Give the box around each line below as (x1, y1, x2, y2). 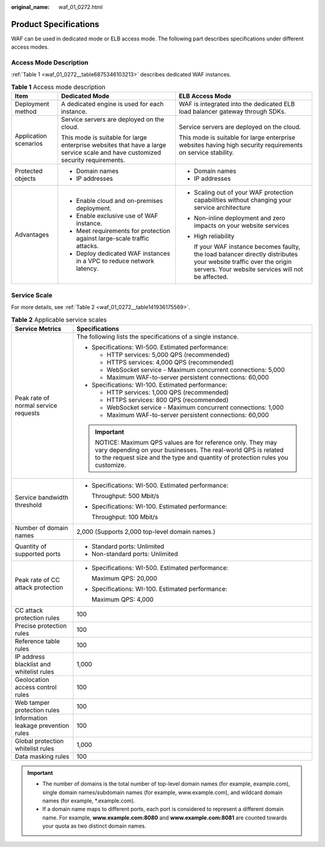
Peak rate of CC (14, 575, 60, 584)
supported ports (14, 549, 61, 558)
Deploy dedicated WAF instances (76, 249, 171, 258)
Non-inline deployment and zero (193, 214, 286, 222)
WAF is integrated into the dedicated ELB (178, 100, 295, 108)
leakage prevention (14, 721, 69, 730)
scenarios (14, 139, 43, 148)
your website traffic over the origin (193, 258, 292, 266)
